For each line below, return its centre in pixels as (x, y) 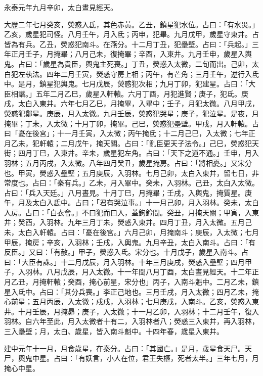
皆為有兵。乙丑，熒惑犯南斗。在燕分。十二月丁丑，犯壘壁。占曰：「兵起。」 (128, 44)
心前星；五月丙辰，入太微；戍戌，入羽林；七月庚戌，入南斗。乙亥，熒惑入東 (131, 301)
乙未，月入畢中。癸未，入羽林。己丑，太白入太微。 (174, 183)
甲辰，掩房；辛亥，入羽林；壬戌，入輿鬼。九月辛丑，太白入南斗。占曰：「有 (130, 242)
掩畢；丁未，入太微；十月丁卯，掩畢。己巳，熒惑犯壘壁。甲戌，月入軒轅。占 (131, 123)
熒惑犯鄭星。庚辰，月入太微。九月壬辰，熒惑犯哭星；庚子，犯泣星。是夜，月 (131, 113)
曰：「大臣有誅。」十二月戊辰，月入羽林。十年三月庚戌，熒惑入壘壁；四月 (124, 262)
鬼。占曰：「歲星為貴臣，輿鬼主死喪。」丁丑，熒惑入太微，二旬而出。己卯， (128, 63)
